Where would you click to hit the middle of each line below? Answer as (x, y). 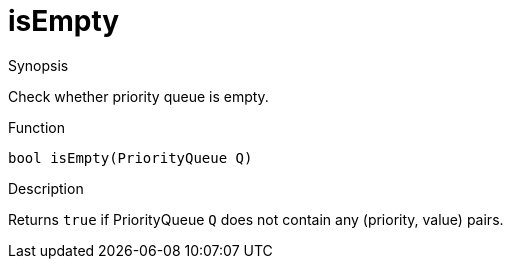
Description (46, 188)
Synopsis (38, 65)
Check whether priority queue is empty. (138, 96)
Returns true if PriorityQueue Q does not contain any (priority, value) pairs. (256, 219)
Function (36, 127)
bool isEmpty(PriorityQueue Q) (130, 157)
